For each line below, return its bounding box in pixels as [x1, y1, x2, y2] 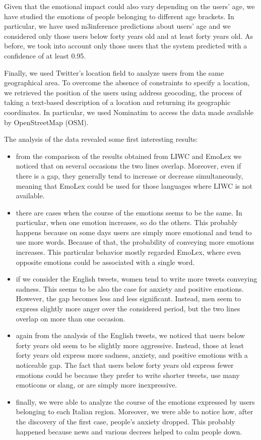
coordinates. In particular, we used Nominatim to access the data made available [4, 106, 254, 117]
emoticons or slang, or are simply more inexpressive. [16, 379, 177, 390]
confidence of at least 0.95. [4, 50, 86, 61]
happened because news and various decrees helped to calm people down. [16, 426, 242, 436]
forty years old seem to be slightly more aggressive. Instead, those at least [16, 340, 244, 350]
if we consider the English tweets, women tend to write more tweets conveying [16, 273, 257, 284]
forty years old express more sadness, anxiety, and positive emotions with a [16, 350, 248, 360]
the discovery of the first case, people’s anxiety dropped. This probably [16, 416, 235, 426]
